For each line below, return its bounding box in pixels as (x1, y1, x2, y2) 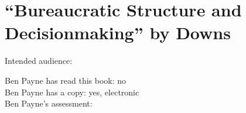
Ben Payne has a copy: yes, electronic (5, 85, 139, 98)
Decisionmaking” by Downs (5, 20, 231, 44)
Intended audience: (5, 54, 73, 67)
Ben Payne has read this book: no (5, 74, 127, 86)
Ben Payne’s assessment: (5, 97, 93, 109)
